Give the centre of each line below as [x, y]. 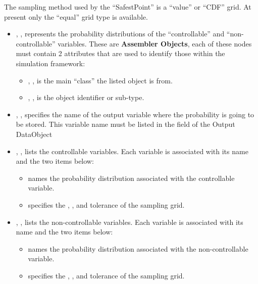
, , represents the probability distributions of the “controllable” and [120, 34]
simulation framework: [50, 63]
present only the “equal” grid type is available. [76, 16]
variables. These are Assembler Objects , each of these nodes [155, 43]
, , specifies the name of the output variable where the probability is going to [135, 114]
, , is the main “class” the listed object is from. [100, 80]
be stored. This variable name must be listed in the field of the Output [125, 124]
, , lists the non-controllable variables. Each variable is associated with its [130, 222]
